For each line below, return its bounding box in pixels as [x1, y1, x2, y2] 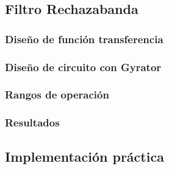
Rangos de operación [5, 87, 109, 102]
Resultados [5, 115, 60, 130]
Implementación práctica [5, 147, 164, 165]
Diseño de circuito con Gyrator [5, 59, 162, 74]
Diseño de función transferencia [5, 31, 164, 46]
